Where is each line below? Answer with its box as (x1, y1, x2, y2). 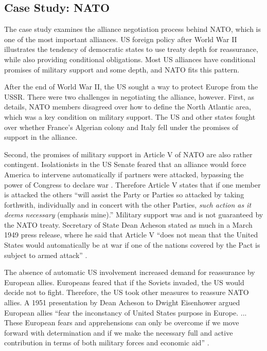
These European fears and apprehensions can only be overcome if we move (4, 317, 239, 328)
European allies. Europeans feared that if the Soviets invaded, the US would (4, 276, 244, 287)
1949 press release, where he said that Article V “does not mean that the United (4, 229, 258, 240)
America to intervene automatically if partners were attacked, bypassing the (4, 169, 244, 179)
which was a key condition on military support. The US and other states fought (4, 111, 256, 122)
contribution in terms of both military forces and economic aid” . (4, 337, 209, 348)
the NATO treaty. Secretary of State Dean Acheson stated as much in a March (4, 219, 253, 230)
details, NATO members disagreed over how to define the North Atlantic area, (4, 101, 251, 112)
